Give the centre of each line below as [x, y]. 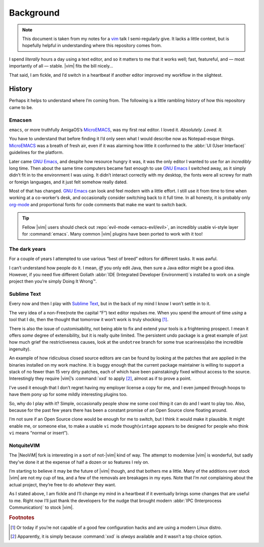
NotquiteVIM [24, 445]
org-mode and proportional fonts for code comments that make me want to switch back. [98, 204]
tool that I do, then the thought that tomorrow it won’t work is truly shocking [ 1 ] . [89, 320]
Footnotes [22, 517]
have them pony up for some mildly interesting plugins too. [68, 394]
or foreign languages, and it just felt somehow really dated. [68, 182]
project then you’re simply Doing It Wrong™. [53, 282]
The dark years [27, 249]
